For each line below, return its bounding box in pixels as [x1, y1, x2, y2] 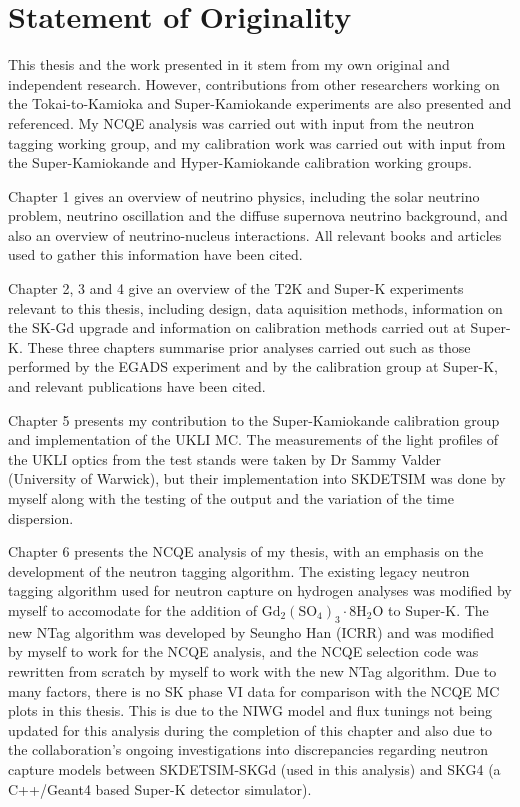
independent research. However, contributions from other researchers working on [8, 73, 500, 94]
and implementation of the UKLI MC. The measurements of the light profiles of [8, 429, 499, 450]
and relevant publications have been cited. [8, 376, 266, 397]
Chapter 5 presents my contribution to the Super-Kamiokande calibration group [8, 409, 500, 430]
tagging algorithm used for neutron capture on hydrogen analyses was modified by [8, 580, 512, 601]
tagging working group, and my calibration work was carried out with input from [8, 132, 506, 153]
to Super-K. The [388, 599, 489, 620]
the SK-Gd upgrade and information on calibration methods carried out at [8, 317, 466, 338]
